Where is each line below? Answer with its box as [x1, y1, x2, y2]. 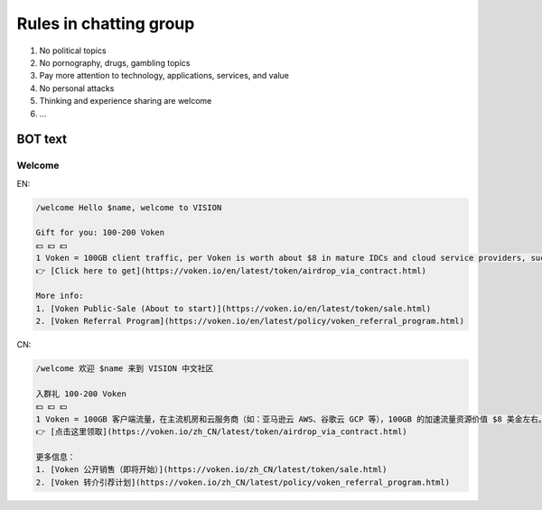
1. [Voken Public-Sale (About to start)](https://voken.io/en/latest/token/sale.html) [35, 303, 432, 313]
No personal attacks [39, 82, 115, 94]
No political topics [39, 45, 107, 56]
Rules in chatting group [16, 14, 195, 33]
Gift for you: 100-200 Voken [35, 227, 165, 238]
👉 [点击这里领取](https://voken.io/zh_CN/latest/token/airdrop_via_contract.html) [35, 427, 407, 437]
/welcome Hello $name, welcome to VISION [35, 202, 222, 212]
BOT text [16, 132, 68, 147]
